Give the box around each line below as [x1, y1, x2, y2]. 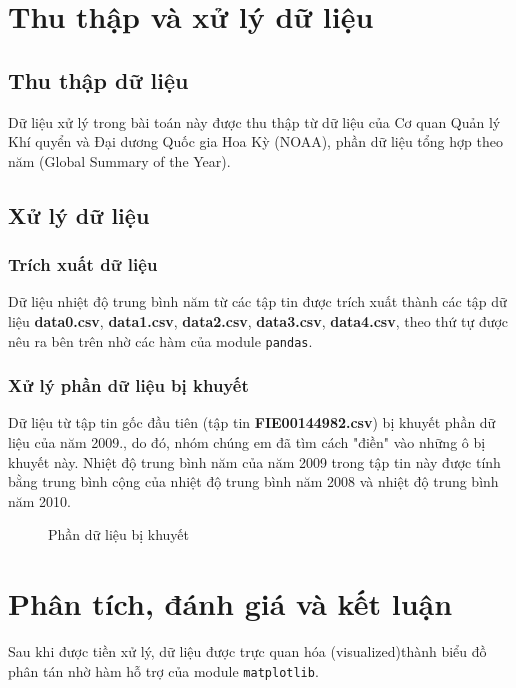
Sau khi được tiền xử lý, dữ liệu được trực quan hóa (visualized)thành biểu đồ [8, 641, 487, 662]
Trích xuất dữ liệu [8, 252, 158, 277]
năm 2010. [8, 490, 71, 511]
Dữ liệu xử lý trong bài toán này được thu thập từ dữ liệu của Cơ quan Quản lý [8, 111, 501, 132]
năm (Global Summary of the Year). [8, 150, 231, 171]
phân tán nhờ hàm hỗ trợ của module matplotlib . [8, 660, 319, 681]
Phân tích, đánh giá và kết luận [8, 583, 453, 624]
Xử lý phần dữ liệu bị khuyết [8, 373, 249, 398]
